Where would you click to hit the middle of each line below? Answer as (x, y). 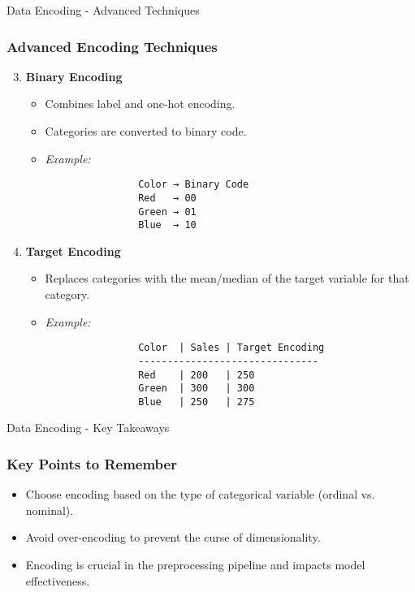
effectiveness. (58, 580)
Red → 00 (167, 198)
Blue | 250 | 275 (197, 402)
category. (67, 294)
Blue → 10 (167, 225)
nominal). (50, 510)
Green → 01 (167, 212)
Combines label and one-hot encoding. (140, 104)
